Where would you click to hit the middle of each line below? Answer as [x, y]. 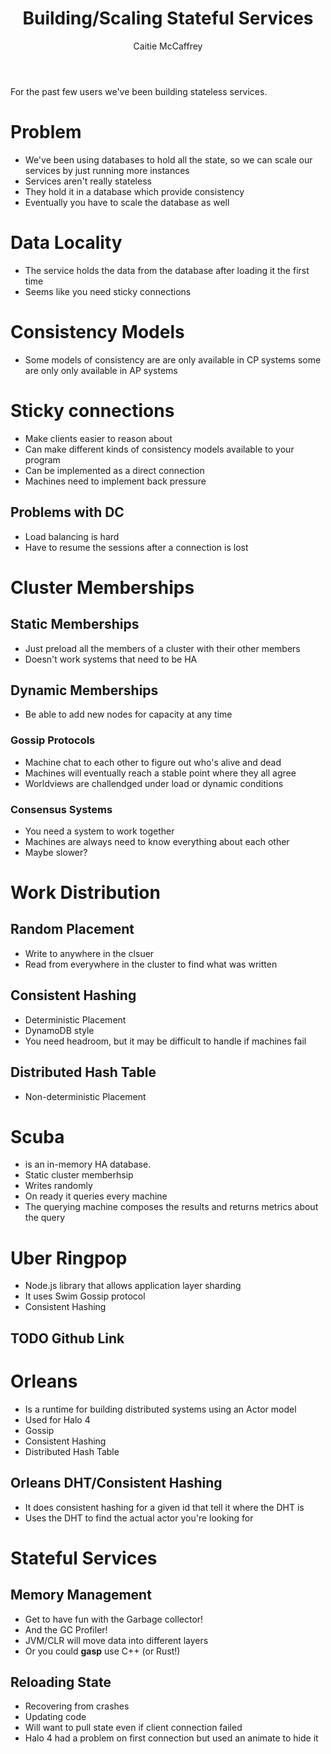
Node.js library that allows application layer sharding [133, 1286]
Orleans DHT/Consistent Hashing [116, 1483]
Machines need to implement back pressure [115, 481]
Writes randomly [58, 1186]
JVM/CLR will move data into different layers [116, 1640]
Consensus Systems [61, 809]
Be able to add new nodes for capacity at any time [128, 714]
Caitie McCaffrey [168, 46]
